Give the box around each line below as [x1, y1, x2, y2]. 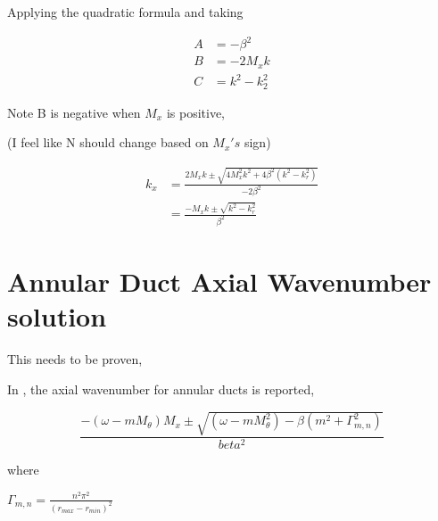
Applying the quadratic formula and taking [7, 3, 244, 21]
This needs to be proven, [7, 350, 143, 368]
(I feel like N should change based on [7, 133, 209, 152]
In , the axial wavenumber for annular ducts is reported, [7, 379, 315, 398]
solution [7, 298, 107, 335]
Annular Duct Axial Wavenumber [7, 263, 432, 300]
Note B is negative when [7, 103, 141, 121]
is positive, [166, 103, 225, 121]
